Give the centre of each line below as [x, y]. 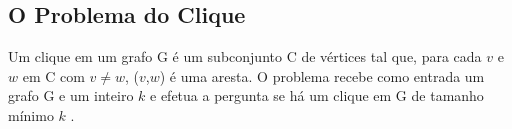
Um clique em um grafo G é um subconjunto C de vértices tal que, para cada [245, 56]
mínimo [31, 114]
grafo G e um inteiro [71, 95]
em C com [53, 75]
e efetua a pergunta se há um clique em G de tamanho [317, 95]
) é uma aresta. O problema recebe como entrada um [322, 75]
